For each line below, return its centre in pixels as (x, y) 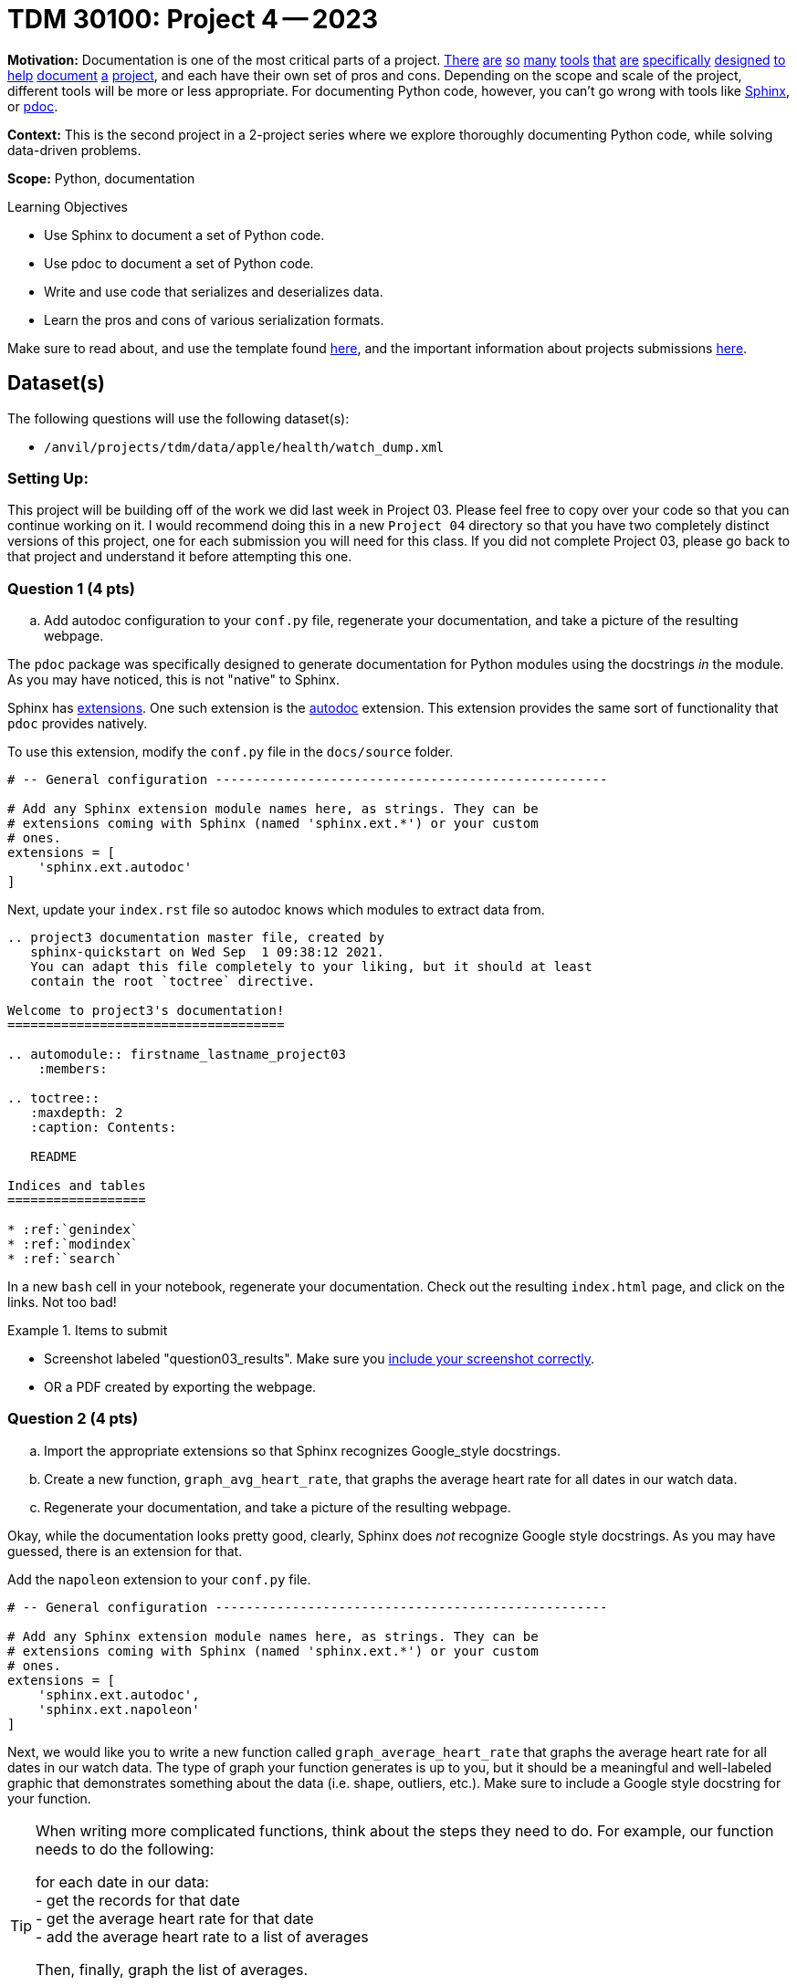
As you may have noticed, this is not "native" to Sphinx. (173, 680)
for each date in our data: (122, 1881)
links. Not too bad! (62, 1302)
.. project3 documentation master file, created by (196, 938)
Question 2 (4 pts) (73, 1419)
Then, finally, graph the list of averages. (172, 1969)
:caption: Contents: (104, 1128)
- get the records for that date (138, 1900)
